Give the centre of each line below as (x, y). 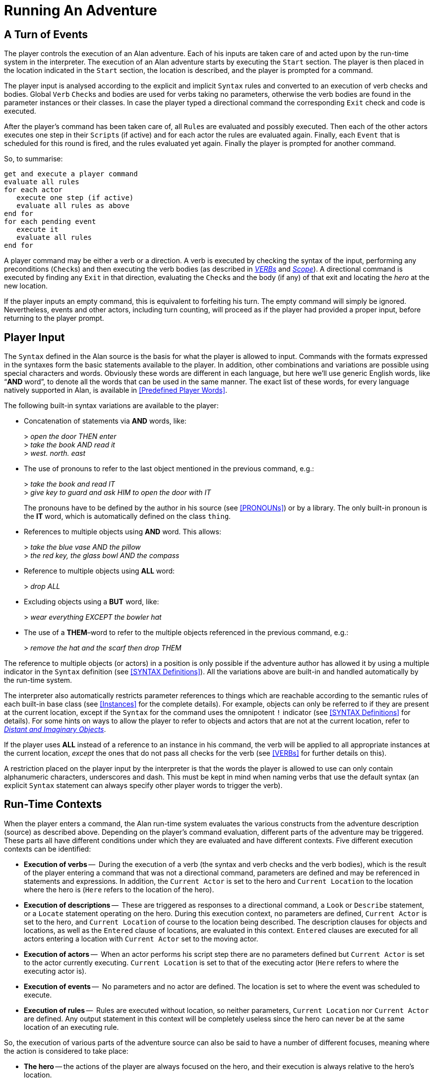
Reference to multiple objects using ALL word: (99, 571)
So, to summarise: (33, 159)
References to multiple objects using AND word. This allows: (123, 532)
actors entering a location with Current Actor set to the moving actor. (141, 938)
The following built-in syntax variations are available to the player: (111, 406)
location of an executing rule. (71, 1027)
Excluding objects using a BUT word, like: (92, 602)
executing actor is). (55, 971)
